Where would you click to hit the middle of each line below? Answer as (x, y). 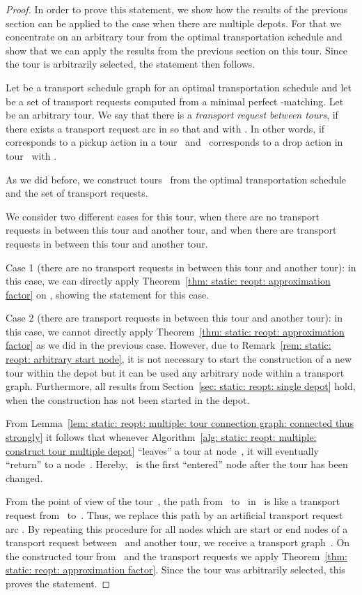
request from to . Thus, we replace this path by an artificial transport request (174, 515)
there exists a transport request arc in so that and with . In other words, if (165, 128)
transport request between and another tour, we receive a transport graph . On (178, 542)
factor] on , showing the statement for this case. (108, 294)
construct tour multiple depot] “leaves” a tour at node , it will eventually (162, 450)
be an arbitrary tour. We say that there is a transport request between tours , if (172, 115)
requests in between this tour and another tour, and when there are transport (171, 230)
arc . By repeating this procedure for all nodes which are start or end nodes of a (177, 528)
